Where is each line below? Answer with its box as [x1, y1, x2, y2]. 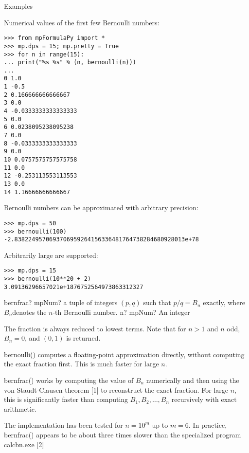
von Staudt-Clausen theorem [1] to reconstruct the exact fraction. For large [4, 384, 229, 395]
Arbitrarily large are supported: [4, 250, 98, 260]
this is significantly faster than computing [4, 394, 128, 404]
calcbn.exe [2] [4, 439, 44, 449]
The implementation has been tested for [4, 420, 123, 430]
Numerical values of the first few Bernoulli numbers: [4, 17, 160, 27]
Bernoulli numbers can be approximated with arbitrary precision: [4, 202, 198, 213]
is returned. [66, 333, 101, 343]
